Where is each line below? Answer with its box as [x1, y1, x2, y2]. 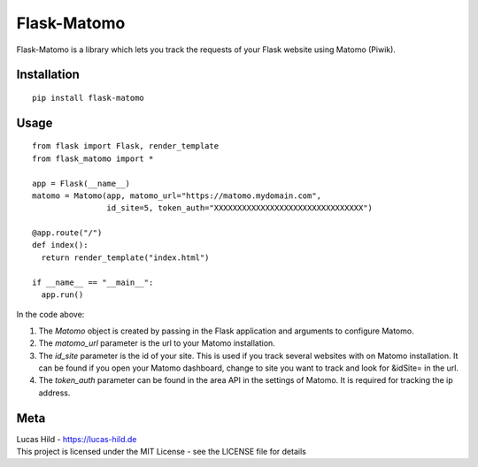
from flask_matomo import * [32, 153, 154, 164]
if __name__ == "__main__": [32, 277, 154, 287]
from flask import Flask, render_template [32, 142, 220, 151]
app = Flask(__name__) [32, 178, 131, 188]
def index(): [32, 240, 89, 250]
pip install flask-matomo [32, 93, 145, 103]
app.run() [41, 290, 84, 300]
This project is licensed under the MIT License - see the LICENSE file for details [16, 447, 307, 457]
